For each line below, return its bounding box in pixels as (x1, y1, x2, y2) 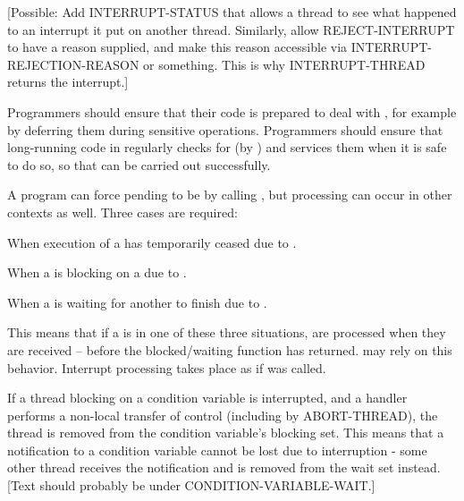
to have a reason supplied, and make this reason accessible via (7, 38, 348, 56)
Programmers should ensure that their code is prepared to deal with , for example (7, 102, 457, 121)
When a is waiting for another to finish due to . (7, 293, 267, 311)
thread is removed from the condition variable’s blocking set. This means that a (7, 423, 444, 442)
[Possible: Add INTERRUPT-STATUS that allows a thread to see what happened (7, 3, 457, 21)
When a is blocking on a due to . (7, 263, 187, 282)
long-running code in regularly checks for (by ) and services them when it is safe (7, 138, 447, 157)
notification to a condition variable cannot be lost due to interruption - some (7, 440, 427, 459)
